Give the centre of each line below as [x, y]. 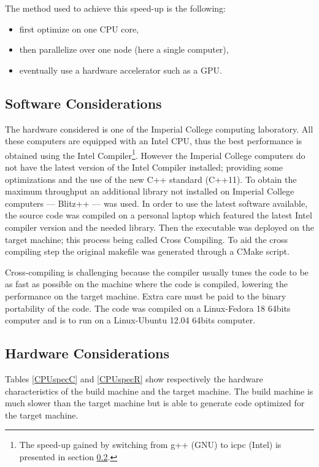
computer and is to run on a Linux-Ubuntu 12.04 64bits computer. [130, 320]
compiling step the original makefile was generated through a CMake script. [147, 251]
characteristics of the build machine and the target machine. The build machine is [159, 391]
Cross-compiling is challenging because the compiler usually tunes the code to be [157, 272]
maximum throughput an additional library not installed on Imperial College [150, 191]
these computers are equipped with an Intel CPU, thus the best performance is [154, 141]
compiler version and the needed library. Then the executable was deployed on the [159, 227]
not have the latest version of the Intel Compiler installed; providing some [144, 167]
